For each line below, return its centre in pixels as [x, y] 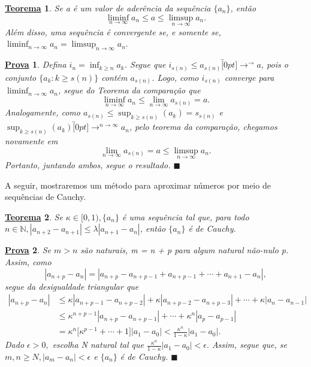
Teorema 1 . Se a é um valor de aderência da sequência [108, 8]
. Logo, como [175, 77]
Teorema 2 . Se [34, 216]
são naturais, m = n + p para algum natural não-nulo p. [185, 250]
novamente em [31, 141]
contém [114, 77]
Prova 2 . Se [28, 250]
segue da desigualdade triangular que [72, 286]
